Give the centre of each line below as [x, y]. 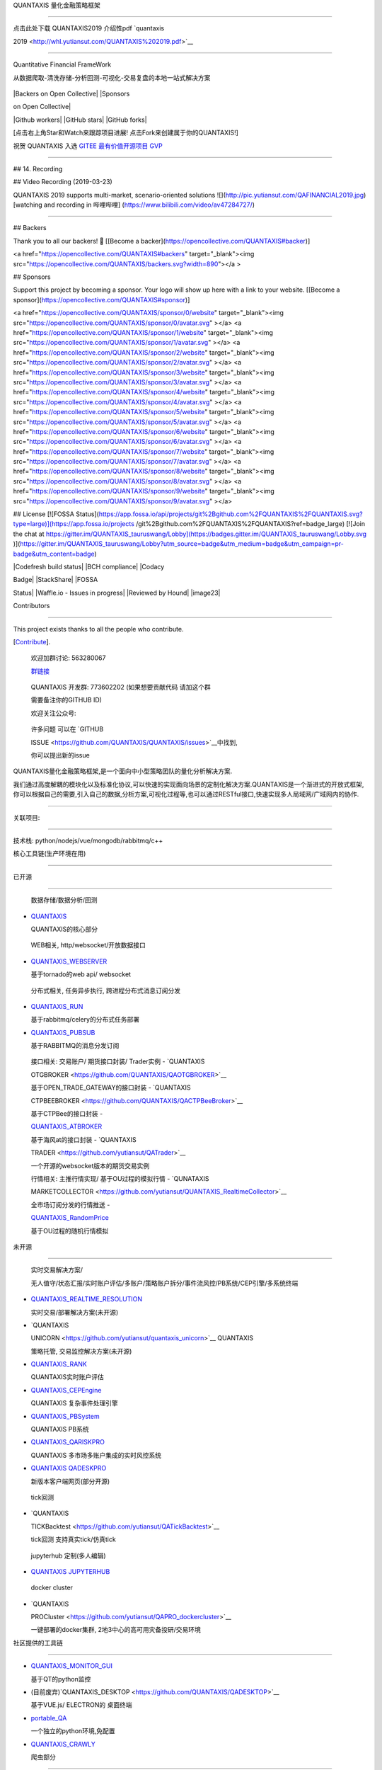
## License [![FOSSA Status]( [56, 514]
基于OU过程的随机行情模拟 [70, 1231]
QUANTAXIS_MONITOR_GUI [72, 1666]
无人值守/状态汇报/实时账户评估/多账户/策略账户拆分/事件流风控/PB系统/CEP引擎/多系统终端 [164, 1283]
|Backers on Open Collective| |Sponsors [71, 93]
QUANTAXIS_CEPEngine [66, 1390]
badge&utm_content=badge [54, 554]
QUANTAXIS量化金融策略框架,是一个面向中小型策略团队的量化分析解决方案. [123, 771]
